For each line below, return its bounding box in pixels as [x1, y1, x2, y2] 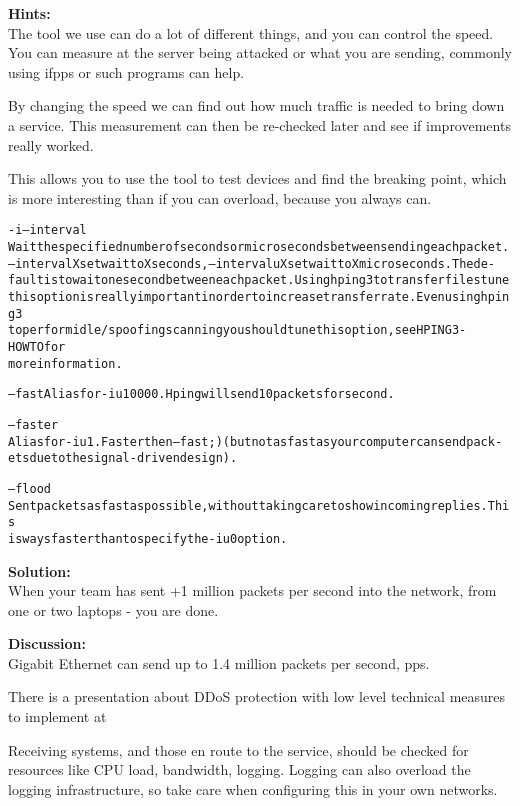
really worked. [8, 134, 94, 155]
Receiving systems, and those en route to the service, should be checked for [8, 739, 469, 760]
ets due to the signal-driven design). [8, 451, 238, 466]
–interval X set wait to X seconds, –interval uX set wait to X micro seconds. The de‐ [8, 256, 495, 271]
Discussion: [8, 633, 86, 654]
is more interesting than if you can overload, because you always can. [8, 187, 432, 208]
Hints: [8, 3, 51, 23]
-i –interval [8, 223, 87, 238]
